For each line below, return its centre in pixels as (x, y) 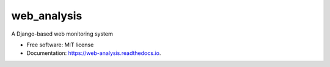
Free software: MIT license (60, 45)
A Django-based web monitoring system (62, 34)
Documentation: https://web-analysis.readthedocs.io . (94, 53)
